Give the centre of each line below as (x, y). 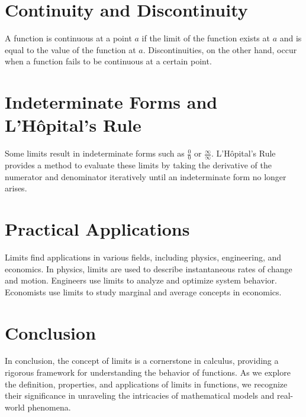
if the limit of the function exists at (206, 38)
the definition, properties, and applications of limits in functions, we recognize (146, 384)
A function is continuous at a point (68, 38)
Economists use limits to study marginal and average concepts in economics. (143, 291)
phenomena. (49, 407)
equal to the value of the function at (70, 49)
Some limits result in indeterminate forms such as (95, 153)
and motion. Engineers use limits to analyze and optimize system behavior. (141, 280)
